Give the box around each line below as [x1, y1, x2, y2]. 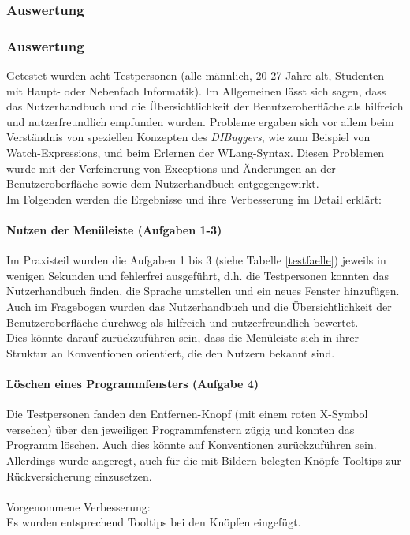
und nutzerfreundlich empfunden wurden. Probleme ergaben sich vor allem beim [6, 113, 394, 129]
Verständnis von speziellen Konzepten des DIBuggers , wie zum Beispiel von [6, 129, 371, 145]
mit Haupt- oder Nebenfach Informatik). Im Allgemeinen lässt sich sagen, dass [6, 82, 386, 99]
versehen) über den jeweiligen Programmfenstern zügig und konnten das [6, 421, 355, 437]
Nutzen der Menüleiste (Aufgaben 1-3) [6, 222, 222, 238]
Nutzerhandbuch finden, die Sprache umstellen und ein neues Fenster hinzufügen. [6, 282, 400, 299]
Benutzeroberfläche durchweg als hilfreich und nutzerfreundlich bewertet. [6, 313, 359, 330]
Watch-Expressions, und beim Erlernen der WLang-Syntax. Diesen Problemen [6, 144, 385, 161]
